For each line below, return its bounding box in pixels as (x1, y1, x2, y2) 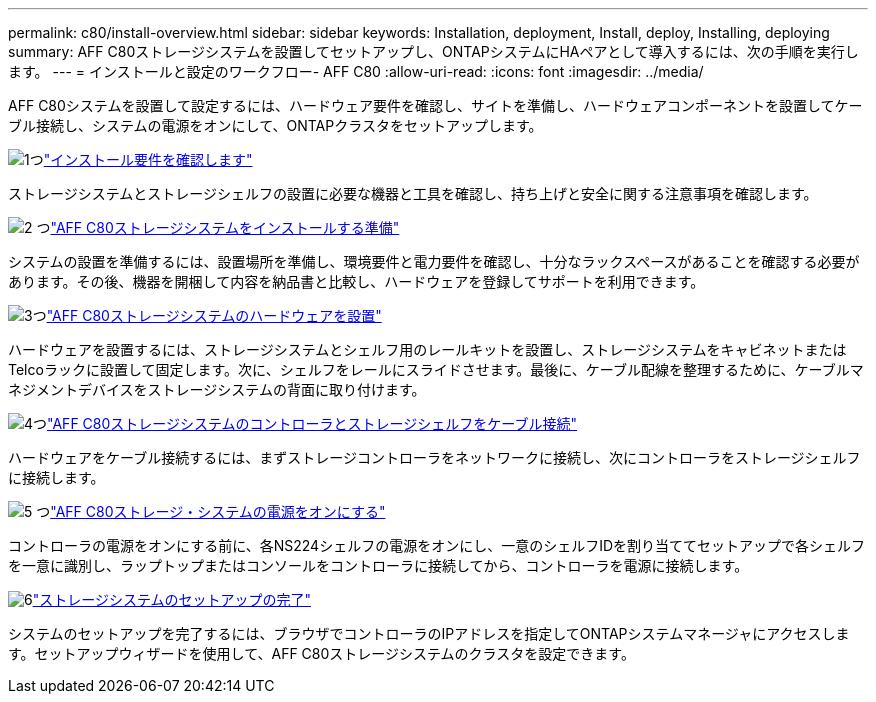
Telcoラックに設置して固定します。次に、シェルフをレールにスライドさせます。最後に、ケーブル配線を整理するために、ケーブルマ (8, 361, 864, 378)
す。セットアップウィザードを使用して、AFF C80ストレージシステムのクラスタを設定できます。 (8, 645, 635, 662)
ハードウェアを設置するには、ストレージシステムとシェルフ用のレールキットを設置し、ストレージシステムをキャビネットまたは (8, 341, 847, 358)
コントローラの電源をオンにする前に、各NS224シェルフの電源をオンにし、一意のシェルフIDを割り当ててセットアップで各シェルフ (8, 537, 866, 554)
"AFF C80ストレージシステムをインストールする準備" (50, 219, 400, 236)
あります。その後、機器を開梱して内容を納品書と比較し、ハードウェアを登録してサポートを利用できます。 (8, 273, 705, 290)
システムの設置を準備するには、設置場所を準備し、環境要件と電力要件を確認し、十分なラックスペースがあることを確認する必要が (8, 253, 860, 270)
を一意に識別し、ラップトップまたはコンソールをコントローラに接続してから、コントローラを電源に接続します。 (8, 557, 749, 574)
